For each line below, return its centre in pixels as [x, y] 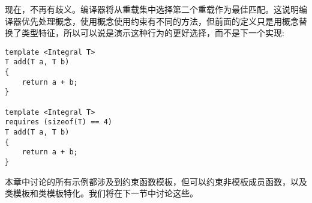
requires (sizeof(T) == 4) [58, 122]
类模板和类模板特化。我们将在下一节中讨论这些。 [101, 193]
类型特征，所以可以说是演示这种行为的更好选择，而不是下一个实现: [153, 33]
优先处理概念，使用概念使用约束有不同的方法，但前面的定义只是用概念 [160, 21]
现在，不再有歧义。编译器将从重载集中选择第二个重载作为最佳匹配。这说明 [152, 9]
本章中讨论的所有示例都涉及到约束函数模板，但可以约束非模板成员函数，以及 [156, 181]
